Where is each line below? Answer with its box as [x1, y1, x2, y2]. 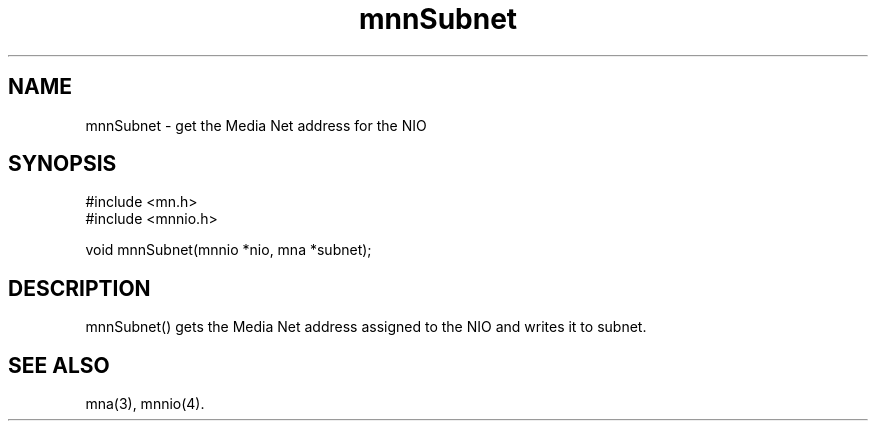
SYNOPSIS [8, 151, 117, 177]
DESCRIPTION [8, 275, 151, 301]
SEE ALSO [8, 352, 110, 378]
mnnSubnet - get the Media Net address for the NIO [85, 116, 427, 134]
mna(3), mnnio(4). [85, 395, 205, 413]
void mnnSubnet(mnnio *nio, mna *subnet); [85, 241, 372, 259]
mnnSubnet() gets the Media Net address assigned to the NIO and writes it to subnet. [85, 318, 647, 336]
